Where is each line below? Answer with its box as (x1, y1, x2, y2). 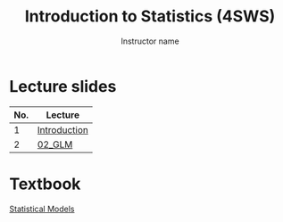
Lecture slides (9, 76, 117, 96)
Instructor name (120, 36, 180, 46)
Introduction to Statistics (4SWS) (24, 6, 276, 27)
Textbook (9, 174, 81, 193)
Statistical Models (9, 203, 75, 214)
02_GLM (37, 138, 73, 151)
